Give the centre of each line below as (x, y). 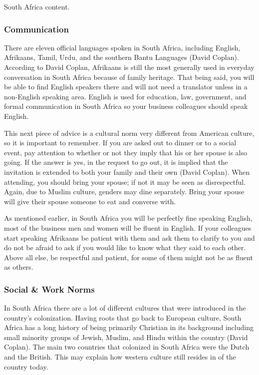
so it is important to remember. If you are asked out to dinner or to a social (120, 143)
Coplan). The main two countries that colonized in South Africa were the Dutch (127, 347)
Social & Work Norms (49, 289)
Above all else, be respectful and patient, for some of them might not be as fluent (129, 257)
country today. (26, 366)
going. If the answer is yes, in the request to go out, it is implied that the (116, 162)
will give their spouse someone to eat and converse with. (90, 201)
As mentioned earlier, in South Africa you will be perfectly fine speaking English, (128, 218)
